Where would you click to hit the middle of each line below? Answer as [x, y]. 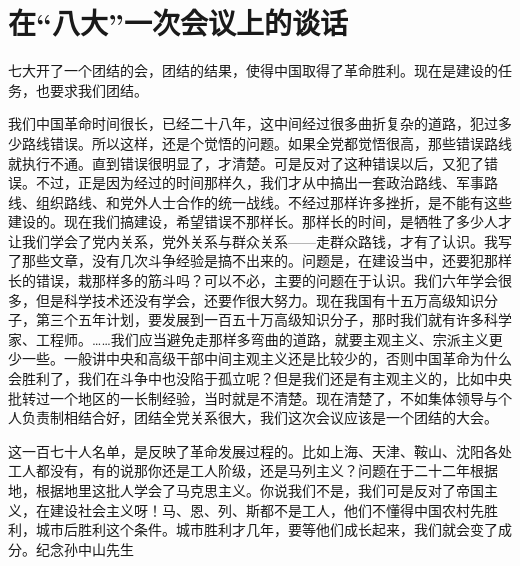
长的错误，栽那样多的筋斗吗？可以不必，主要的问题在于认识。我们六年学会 [253, 280]
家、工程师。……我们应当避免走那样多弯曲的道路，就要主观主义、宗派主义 [248, 338]
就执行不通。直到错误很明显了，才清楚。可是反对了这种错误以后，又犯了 [246, 162]
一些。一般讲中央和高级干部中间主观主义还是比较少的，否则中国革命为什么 [266, 358]
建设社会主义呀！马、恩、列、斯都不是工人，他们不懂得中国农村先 [266, 509]
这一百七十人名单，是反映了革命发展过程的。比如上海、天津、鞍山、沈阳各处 [260, 450]
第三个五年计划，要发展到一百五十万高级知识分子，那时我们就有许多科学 [273, 319]
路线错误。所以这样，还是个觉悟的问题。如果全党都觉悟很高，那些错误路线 [266, 142]
